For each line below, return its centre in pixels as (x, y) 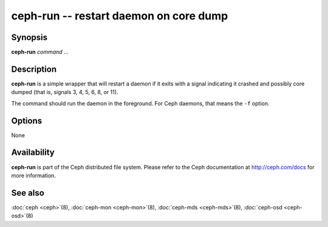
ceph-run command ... (40, 52)
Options (27, 120)
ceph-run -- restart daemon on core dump (120, 16)
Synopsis (29, 37)
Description (34, 69)
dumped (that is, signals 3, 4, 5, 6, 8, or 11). (65, 92)
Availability (33, 153)
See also (28, 193)
